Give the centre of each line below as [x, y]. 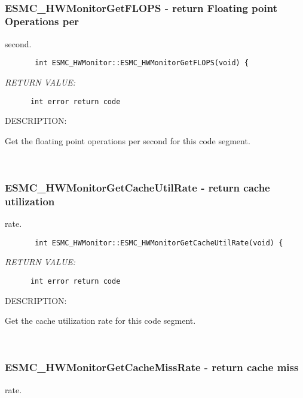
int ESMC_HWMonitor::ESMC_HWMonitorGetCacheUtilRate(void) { [159, 243]
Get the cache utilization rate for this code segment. [100, 320]
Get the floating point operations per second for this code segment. [128, 140]
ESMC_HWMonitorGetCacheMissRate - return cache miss [152, 367]
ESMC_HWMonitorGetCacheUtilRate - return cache [137, 187]
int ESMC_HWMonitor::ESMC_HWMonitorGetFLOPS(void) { [142, 63]
